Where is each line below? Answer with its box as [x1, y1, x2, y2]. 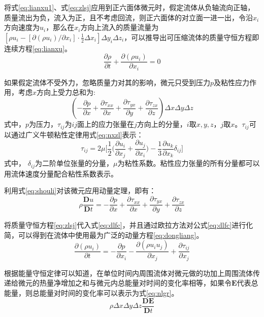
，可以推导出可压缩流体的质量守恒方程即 [124, 31, 259, 42]
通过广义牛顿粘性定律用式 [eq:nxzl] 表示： [11, 129, 144, 139]
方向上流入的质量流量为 [80, 22, 159, 32]
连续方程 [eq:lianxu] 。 [4, 43, 72, 53]
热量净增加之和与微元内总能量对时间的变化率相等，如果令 [39, 277, 232, 288]
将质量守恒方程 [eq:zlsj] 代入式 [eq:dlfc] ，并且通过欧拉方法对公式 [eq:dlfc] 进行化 [4, 220, 253, 230]
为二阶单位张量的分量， [35, 158, 114, 168]
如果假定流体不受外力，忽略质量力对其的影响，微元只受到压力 [4, 77, 210, 87]
